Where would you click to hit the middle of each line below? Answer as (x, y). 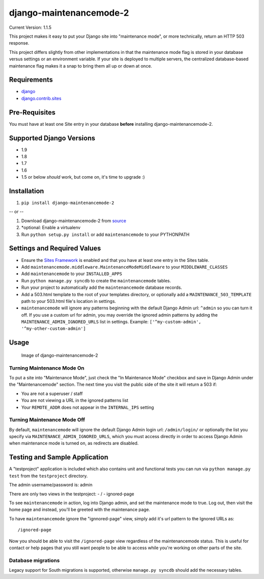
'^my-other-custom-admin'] (54, 329)
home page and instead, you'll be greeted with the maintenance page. (79, 510)
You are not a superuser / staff (52, 394)
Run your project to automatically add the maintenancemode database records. (102, 288)
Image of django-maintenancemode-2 (60, 355)
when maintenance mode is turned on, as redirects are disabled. (74, 443)
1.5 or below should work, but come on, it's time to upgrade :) (83, 177)
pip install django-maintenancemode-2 (68, 203)
